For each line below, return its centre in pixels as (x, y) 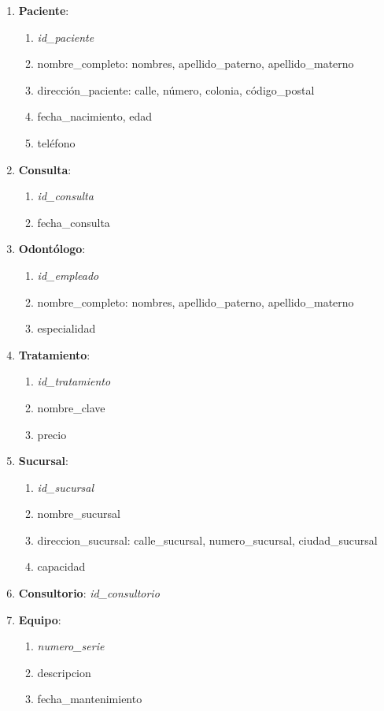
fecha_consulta (74, 222)
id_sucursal (66, 487)
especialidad (66, 328)
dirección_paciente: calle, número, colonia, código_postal (176, 89)
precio (52, 434)
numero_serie (71, 646)
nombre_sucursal (79, 514)
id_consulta (65, 196)
